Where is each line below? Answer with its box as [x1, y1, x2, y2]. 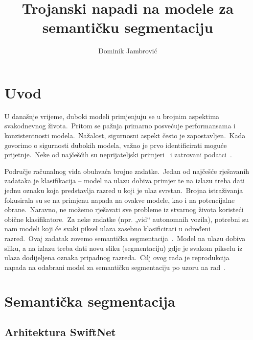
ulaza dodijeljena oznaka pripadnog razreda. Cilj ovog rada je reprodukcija [4, 252, 230, 263]
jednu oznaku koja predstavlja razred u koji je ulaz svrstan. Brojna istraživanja [4, 185, 243, 195]
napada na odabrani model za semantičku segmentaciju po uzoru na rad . [4, 262, 226, 272]
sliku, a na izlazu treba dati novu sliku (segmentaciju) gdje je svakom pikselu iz [4, 243, 243, 253]
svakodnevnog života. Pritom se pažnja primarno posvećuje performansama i [4, 121, 236, 131]
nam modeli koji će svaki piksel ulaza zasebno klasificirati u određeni [4, 223, 211, 234]
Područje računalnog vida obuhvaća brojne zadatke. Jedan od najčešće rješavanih [4, 166, 250, 176]
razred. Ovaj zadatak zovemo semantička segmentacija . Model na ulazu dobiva [4, 233, 246, 243]
